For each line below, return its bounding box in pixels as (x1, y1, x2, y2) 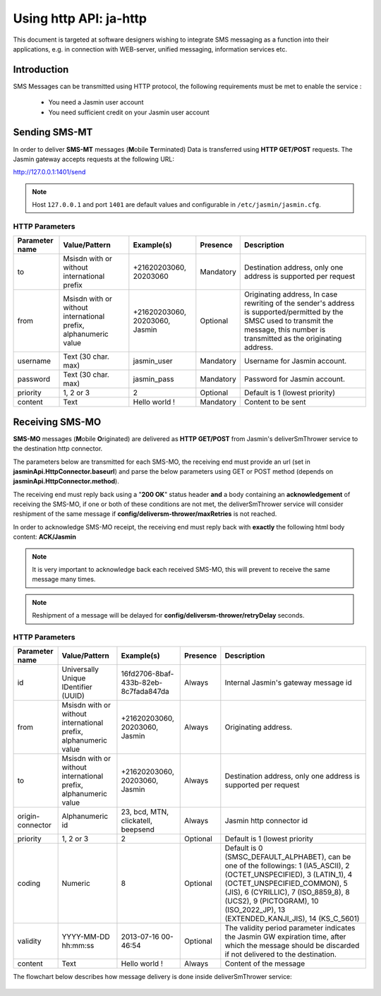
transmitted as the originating (243, 334, 342, 344)
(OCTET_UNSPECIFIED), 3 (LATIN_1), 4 (224, 870, 353, 880)
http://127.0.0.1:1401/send (13, 168, 86, 176)
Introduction (13, 64, 69, 76)
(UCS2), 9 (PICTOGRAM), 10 (224, 896, 319, 906)
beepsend (121, 824, 155, 834)
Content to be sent (243, 397, 306, 407)
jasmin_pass (133, 374, 174, 384)
